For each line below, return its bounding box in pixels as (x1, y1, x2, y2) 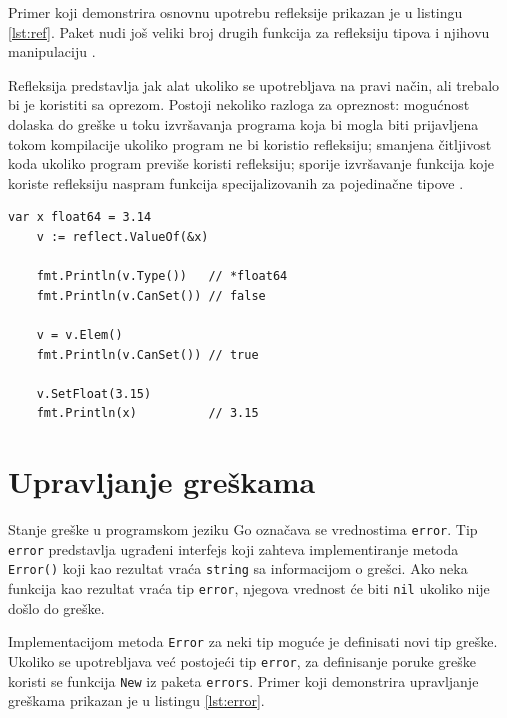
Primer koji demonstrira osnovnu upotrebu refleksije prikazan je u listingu (8, 2, 463, 22)
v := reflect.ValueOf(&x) (36, 229, 209, 244)
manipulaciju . (8, 41, 96, 62)
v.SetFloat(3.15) (36, 386, 152, 401)
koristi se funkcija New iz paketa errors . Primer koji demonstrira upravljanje (8, 670, 479, 691)
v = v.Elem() (36, 327, 123, 342)
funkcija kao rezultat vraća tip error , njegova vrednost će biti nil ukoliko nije (8, 577, 490, 598)
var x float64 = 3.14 (8, 210, 152, 225)
